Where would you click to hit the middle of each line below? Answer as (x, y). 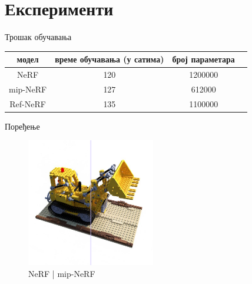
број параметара (203, 59)
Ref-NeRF (28, 103)
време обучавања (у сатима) (110, 59)
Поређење (22, 126)
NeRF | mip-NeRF (62, 274)
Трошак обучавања (38, 37)
